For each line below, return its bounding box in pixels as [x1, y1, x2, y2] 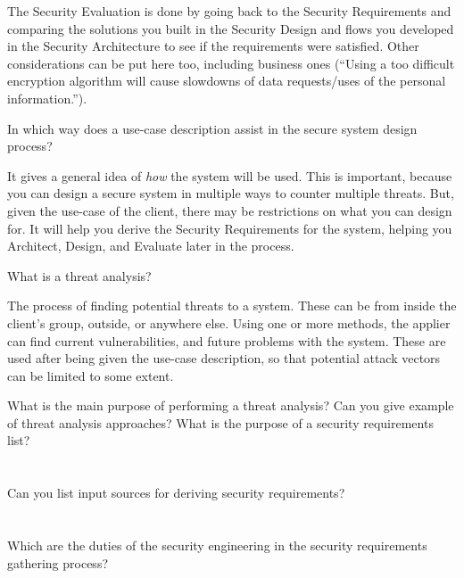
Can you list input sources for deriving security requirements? [7, 483, 345, 502]
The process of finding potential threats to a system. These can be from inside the [7, 296, 457, 315]
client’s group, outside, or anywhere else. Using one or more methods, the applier [7, 313, 451, 332]
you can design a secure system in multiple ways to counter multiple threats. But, [7, 184, 454, 202]
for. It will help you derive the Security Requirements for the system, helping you [7, 219, 452, 237]
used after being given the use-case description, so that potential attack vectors [7, 349, 441, 367]
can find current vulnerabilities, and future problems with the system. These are [7, 331, 446, 350]
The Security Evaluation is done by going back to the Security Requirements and [7, 2, 452, 20]
